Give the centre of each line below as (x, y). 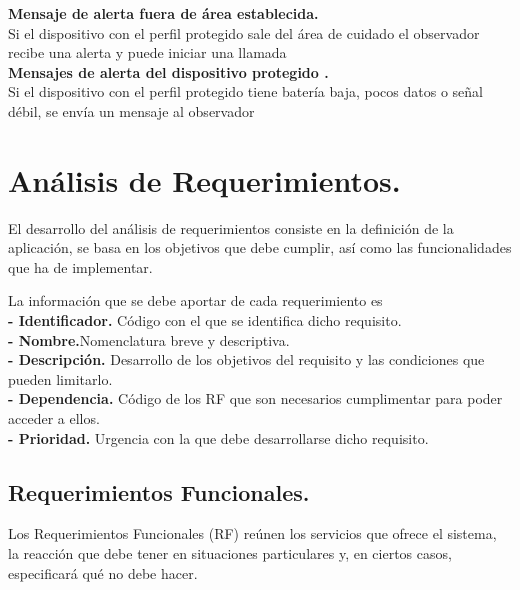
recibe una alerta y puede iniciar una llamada (147, 52)
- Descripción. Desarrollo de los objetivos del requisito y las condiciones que (246, 359)
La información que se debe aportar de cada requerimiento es (195, 300)
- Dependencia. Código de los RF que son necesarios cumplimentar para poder (255, 398)
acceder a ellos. (54, 418)
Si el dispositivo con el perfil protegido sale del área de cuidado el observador (244, 32)
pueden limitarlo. (60, 378)
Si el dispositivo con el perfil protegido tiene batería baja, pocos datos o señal (245, 91)
